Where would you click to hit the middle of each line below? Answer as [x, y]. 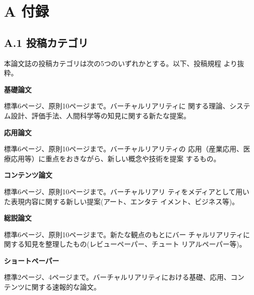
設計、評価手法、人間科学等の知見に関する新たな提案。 [100, 115]
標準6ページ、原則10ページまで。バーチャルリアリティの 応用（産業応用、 [124, 149]
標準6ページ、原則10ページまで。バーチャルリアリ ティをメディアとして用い [127, 191]
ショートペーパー [32, 260]
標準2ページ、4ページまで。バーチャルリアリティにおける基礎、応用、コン [124, 277]
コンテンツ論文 [28, 175]
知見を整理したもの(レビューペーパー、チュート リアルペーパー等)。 [135, 244]
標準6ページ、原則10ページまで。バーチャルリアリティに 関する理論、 [117, 106]
